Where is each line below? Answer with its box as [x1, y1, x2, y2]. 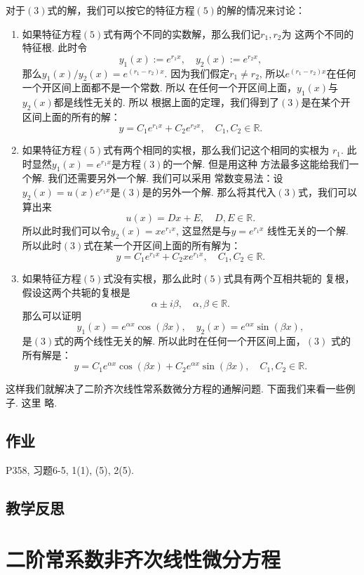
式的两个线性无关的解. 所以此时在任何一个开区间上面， [54, 333, 306, 348]
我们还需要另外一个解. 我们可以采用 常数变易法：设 [48, 171, 283, 185]
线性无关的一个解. [267, 223, 349, 238]
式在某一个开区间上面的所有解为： [83, 238, 241, 253]
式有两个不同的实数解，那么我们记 [103, 26, 261, 41]
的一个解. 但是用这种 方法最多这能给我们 [163, 156, 349, 171]
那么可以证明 [22, 308, 81, 322]
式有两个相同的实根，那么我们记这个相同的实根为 [103, 143, 330, 157]
